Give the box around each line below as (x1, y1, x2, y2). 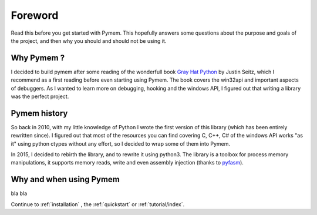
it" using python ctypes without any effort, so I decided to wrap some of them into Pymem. (11, 140, 231, 147)
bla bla (11, 190, 28, 197)
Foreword (11, 9, 59, 22)
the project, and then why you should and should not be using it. (11, 37, 167, 44)
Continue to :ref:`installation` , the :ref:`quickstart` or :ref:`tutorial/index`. (11, 200, 185, 208)
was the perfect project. (11, 93, 69, 100)
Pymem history (11, 108, 68, 118)
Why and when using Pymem (11, 174, 120, 184)
